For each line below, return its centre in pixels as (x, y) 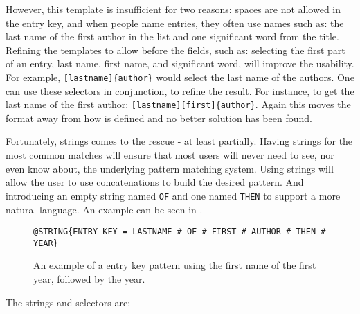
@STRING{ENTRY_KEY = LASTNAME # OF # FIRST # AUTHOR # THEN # (180, 232)
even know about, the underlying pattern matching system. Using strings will (170, 168)
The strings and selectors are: (68, 302)
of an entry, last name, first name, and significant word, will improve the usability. (180, 63)
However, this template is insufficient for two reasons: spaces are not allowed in (173, 9)
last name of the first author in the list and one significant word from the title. (172, 36)
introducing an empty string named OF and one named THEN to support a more (173, 195)
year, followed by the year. (89, 279)
